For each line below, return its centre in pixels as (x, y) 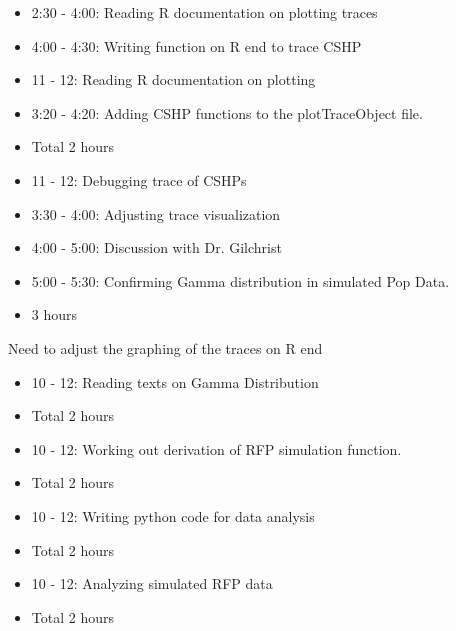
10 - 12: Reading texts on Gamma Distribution (175, 381)
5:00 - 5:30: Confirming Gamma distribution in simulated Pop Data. (240, 280)
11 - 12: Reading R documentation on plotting (173, 79)
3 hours (54, 314)
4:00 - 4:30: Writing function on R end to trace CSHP (196, 45)
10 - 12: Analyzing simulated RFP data (152, 583)
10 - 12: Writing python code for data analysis (173, 515)
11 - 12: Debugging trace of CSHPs (139, 179)
